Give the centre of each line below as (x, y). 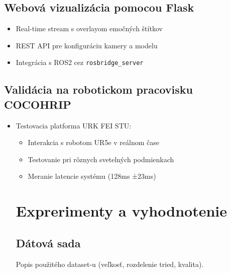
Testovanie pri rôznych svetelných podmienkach (101, 159)
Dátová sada (48, 243)
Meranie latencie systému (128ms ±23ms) (92, 176)
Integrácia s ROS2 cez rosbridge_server (80, 62)
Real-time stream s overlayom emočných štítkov (89, 28)
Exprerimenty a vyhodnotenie (121, 211)
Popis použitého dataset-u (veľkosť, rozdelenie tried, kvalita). (110, 264)
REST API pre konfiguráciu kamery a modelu (87, 45)
